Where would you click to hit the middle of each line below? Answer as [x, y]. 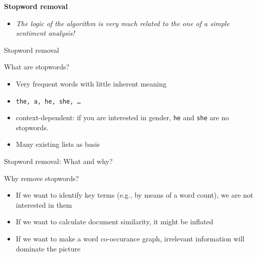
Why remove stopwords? [42, 178]
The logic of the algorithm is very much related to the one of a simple [123, 23]
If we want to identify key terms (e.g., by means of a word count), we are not [135, 195]
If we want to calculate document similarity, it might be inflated [114, 222]
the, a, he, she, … [48, 101]
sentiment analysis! [45, 33]
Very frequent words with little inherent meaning [91, 83]
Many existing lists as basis [58, 144]
